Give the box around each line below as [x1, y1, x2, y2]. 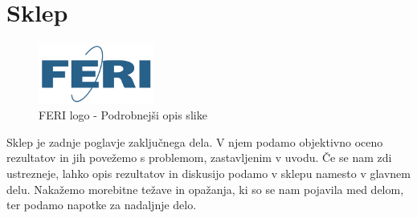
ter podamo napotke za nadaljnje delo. [6, 196, 197, 213]
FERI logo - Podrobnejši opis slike [39, 107, 207, 123]
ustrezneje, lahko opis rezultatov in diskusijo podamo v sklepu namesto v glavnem [6, 165, 411, 182]
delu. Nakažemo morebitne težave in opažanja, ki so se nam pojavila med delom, [6, 180, 404, 197]
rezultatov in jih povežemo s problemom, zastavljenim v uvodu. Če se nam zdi [6, 149, 392, 166]
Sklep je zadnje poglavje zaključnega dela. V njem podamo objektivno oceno [6, 133, 383, 150]
